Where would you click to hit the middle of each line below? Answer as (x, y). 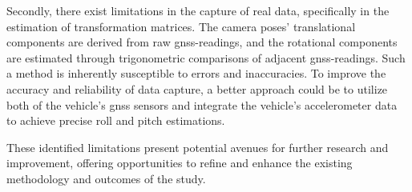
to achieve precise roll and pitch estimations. (116, 120)
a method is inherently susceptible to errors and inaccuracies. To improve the (196, 73)
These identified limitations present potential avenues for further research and (198, 147)
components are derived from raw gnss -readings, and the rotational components (202, 42)
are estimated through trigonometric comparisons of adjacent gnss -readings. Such (206, 57)
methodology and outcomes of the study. (106, 178)
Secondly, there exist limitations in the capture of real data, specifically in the (198, 10)
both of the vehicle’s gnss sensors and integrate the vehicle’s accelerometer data (202, 104)
